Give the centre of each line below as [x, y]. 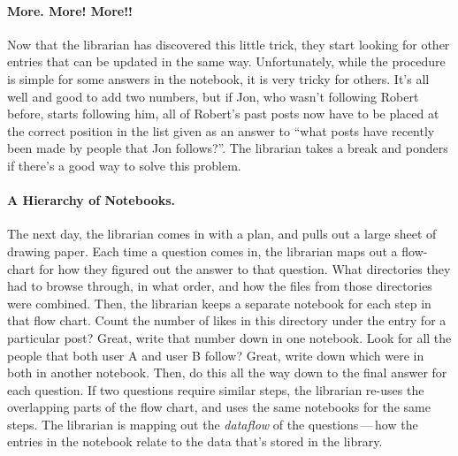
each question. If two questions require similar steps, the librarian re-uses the [216, 389]
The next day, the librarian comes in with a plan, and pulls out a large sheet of [222, 234]
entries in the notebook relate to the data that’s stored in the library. [195, 441]
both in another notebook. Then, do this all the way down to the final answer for [227, 372]
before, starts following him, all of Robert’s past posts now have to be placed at [223, 114]
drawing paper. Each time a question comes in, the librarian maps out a [202, 251]
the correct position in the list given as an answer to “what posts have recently [221, 130]
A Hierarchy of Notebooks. [92, 200]
